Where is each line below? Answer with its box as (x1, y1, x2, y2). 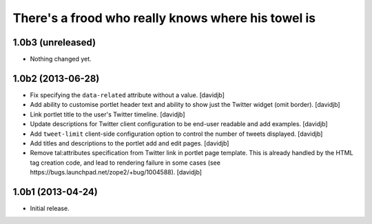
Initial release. (30, 204, 70, 212)
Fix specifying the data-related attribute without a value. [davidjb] (30, 90, 225, 99)
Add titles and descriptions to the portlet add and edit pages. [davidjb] (30, 139, 229, 147)
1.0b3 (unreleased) (12, 37, 96, 48)
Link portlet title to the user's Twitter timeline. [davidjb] (30, 110, 185, 119)
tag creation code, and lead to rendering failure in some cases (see (30, 159, 220, 167)
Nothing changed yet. (30, 55, 92, 63)
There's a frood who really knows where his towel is (12, 10, 316, 26)
